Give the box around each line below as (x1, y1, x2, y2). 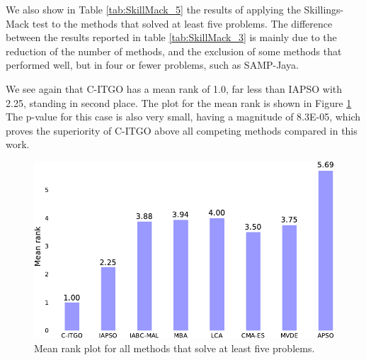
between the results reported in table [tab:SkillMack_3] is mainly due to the (6, 30, 337, 45)
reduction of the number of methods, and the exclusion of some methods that (6, 43, 342, 58)
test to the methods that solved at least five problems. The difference (32, 16, 333, 30)
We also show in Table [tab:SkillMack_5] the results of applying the (6, 2, 301, 16)
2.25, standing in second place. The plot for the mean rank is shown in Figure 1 (6, 95, 352, 110)
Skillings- (304, 2, 344, 16)
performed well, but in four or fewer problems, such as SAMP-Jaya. (6, 57, 299, 72)
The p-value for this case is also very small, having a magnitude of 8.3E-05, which (6, 109, 361, 124)
